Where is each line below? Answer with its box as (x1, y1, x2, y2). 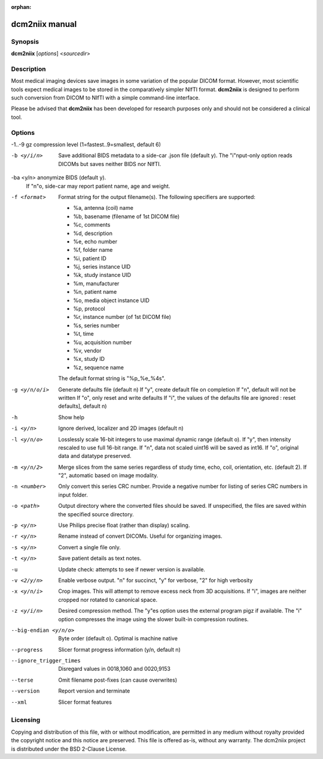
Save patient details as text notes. (58, 555, 142, 562)
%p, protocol (73, 305, 105, 312)
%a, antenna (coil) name (73, 204, 134, 212)
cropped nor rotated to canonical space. (58, 596, 158, 603)
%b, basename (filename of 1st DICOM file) (73, 213, 180, 220)
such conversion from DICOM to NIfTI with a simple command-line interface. (11, 94, 200, 101)
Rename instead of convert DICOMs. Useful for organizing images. (58, 532, 223, 540)
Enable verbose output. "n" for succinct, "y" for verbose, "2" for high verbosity (58, 576, 253, 584)
